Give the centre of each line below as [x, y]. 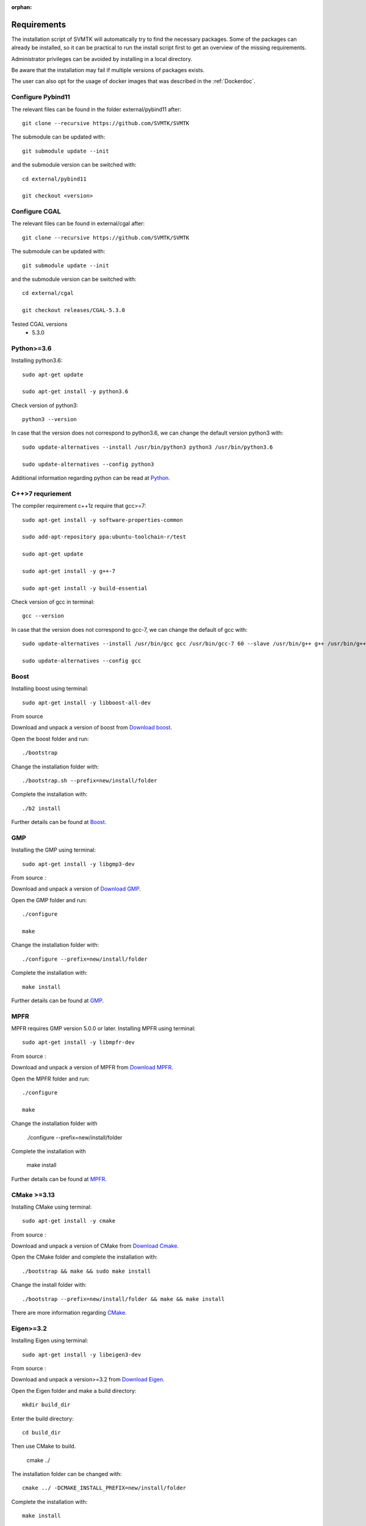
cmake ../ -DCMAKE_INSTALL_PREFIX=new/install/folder [104, 1488]
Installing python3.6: [37, 361]
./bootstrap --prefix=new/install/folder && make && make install [124, 1299]
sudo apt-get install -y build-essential [85, 588]
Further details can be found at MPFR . [59, 1179]
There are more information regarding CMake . [69, 1313]
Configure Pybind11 [41, 97]
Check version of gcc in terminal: [53, 602]
